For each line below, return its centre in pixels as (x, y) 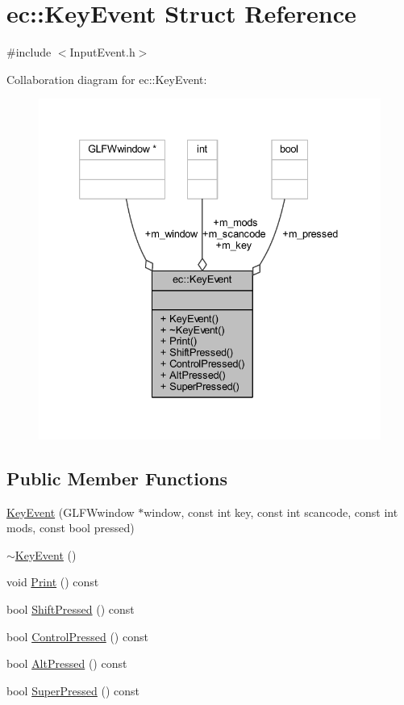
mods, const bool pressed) (71, 528)
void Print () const (53, 582)
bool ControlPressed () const (77, 636)
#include (29, 52)
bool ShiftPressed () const (71, 609)
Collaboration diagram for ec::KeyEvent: (107, 79)
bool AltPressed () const (67, 663)
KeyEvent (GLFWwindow (71, 512)
